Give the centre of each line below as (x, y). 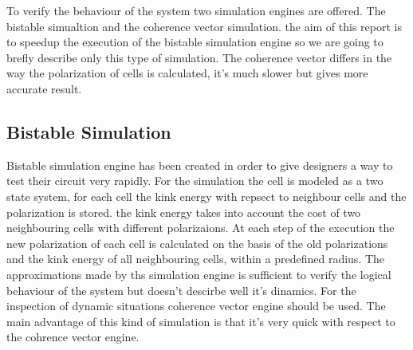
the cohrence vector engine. (73, 337)
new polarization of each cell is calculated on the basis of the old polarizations (197, 243)
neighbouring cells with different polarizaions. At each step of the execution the (201, 228)
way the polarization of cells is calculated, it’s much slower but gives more (187, 73)
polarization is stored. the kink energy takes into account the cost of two (184, 212)
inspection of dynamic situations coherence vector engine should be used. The (196, 306)
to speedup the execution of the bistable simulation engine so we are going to (195, 42)
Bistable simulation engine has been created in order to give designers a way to (200, 165)
